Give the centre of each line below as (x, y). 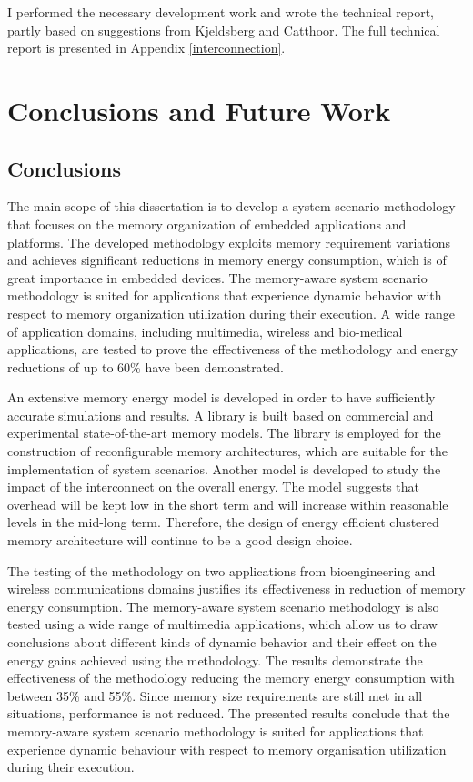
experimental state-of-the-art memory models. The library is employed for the (224, 433)
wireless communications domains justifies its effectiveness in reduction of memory (236, 589)
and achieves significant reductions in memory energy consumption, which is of (227, 260)
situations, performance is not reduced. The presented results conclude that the (229, 713)
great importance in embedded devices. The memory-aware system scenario (217, 277)
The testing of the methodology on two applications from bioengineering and (221, 570)
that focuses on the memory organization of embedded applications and (207, 223)
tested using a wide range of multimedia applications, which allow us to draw (222, 624)
